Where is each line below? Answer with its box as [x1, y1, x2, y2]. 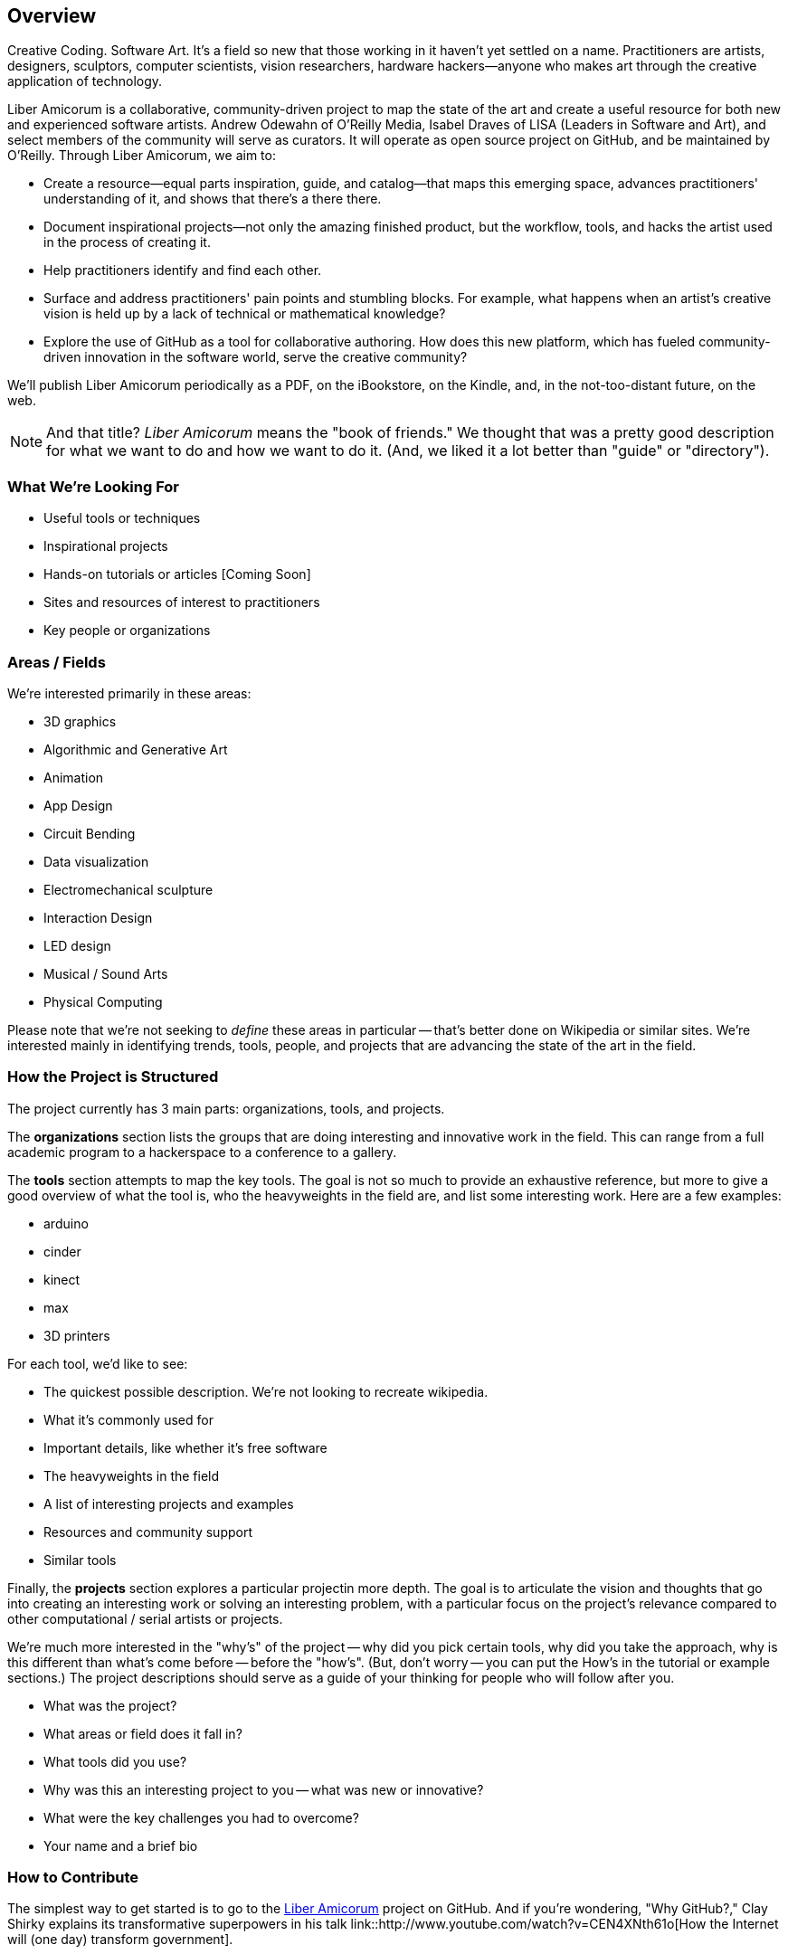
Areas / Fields [7, 652, 106, 671]
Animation [43, 769, 104, 785]
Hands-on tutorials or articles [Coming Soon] [43, 566, 311, 583]
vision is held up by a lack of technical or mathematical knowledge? [43, 306, 446, 322]
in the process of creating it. [43, 234, 211, 251]
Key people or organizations [43, 622, 211, 639]
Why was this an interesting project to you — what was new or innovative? [43, 1781, 484, 1797]
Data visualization [43, 853, 149, 869]
